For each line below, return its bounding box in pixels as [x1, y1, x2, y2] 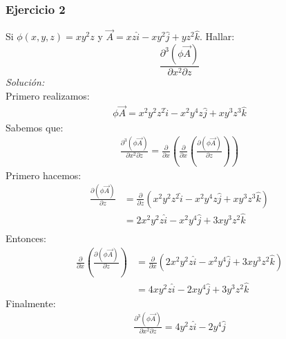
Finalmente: [6, 295, 56, 310]
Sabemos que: [6, 120, 64, 134]
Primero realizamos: [6, 88, 90, 102]
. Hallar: [200, 29, 235, 44]
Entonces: [6, 231, 46, 246]
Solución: [6, 75, 45, 89]
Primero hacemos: [6, 167, 82, 182]
